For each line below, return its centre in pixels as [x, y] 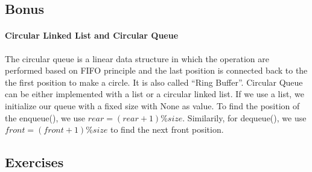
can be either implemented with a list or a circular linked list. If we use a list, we [154, 94]
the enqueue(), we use [45, 117]
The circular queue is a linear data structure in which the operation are [137, 58]
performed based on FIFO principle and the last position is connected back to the [156, 70]
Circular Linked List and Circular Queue [92, 35]
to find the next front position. [167, 129]
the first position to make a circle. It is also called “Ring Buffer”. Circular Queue [154, 82]
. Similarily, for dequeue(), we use [244, 117]
